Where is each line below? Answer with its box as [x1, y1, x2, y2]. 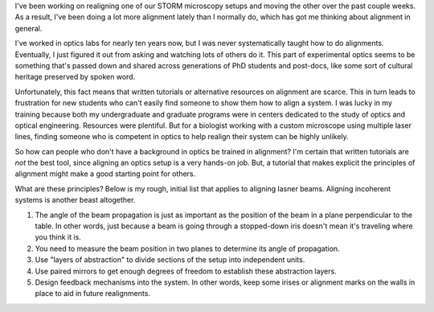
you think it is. [35, 232, 82, 242]
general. [14, 23, 43, 33]
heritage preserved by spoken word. [14, 72, 136, 82]
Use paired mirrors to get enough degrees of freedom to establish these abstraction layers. [35, 266, 337, 276]
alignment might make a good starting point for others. [14, 169, 196, 179]
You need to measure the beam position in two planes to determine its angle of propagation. [35, 244, 341, 253]
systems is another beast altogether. [14, 195, 136, 205]
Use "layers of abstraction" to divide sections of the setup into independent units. [35, 255, 305, 265]
